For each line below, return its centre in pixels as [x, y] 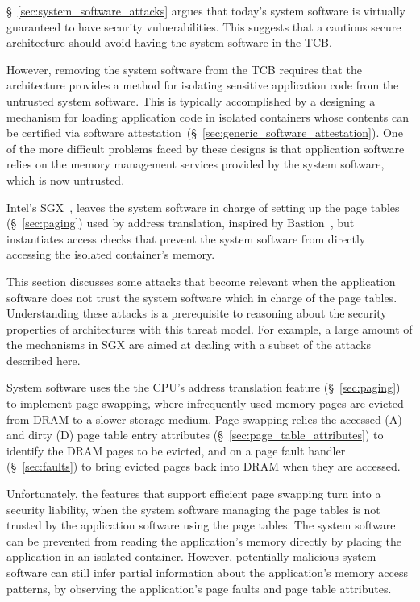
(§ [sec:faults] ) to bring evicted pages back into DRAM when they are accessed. [204, 466]
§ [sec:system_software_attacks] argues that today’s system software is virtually [206, 10]
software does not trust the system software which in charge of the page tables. [202, 297]
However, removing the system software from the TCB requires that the [184, 69]
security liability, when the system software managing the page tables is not [193, 509]
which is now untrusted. [66, 179]
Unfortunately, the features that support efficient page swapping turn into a [194, 494]
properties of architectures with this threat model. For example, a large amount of [210, 328]
